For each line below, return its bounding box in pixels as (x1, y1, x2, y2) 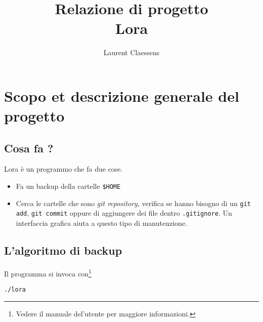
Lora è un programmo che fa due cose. (4, 164, 123, 174)
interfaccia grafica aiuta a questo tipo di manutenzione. (16, 218, 187, 228)
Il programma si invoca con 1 (4, 266, 92, 278)
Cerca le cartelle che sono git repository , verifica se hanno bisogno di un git (16, 197, 251, 208)
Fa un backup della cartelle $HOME (16, 181, 121, 191)
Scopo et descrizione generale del (4, 85, 239, 106)
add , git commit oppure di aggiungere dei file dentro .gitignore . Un (16, 208, 232, 218)
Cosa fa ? (4, 140, 54, 155)
